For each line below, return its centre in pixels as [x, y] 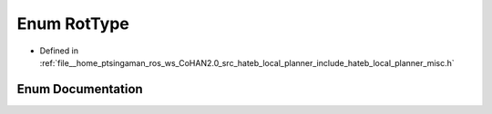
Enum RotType [73, 24]
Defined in [59, 51]
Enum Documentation [80, 89]
